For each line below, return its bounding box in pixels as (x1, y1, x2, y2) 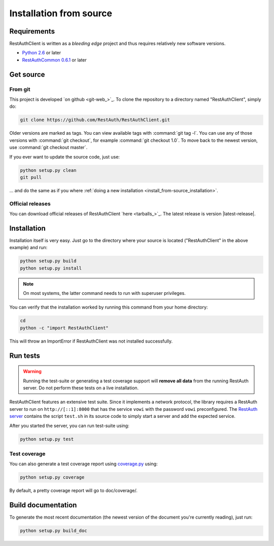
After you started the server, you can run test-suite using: (9, 422, 129, 429)
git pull (20, 174, 42, 180)
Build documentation (9, 501, 77, 509)
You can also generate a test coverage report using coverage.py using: (9, 461, 158, 467)
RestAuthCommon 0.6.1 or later (22, 56, 87, 63)
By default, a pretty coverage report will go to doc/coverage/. (9, 488, 138, 494)
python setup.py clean (20, 167, 77, 173)
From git (9, 85, 30, 93)
